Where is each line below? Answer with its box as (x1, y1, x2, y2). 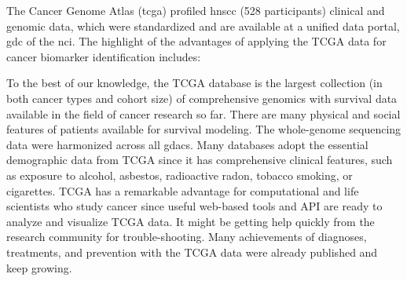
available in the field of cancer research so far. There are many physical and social (6, 105, 401, 122)
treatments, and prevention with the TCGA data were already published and (6, 243, 378, 260)
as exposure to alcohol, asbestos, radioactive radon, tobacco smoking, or (6, 166, 353, 183)
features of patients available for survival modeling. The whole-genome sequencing (6, 121, 401, 137)
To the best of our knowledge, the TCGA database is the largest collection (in (6, 75, 383, 91)
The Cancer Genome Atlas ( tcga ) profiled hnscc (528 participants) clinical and (6, 2, 385, 18)
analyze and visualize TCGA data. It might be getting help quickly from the (6, 213, 375, 229)
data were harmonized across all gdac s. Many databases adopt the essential (6, 136, 368, 152)
